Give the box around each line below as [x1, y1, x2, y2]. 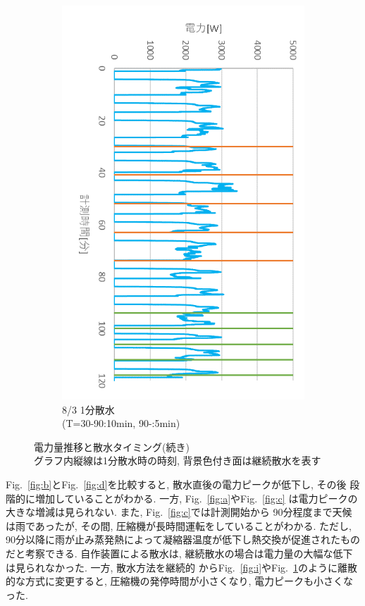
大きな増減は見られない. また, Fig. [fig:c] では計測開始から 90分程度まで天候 [6, 505, 352, 519]
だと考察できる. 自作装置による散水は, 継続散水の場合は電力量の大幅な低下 [6, 545, 353, 560]
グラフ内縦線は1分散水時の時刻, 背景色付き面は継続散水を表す [34, 453, 321, 468]
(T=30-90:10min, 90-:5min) [62, 416, 180, 431]
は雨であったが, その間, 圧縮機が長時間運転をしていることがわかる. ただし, [6, 518, 352, 533]
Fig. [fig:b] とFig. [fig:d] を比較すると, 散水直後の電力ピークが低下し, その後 [6, 476, 347, 491]
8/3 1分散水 [62, 402, 115, 416]
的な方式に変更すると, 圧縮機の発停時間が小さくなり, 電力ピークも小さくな [6, 574, 354, 588]
